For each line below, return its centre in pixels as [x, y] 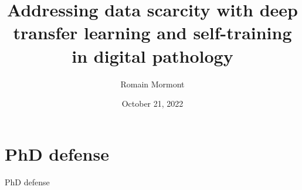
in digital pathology [152, 55]
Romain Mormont [152, 84]
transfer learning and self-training [152, 33]
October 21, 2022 [152, 104]
